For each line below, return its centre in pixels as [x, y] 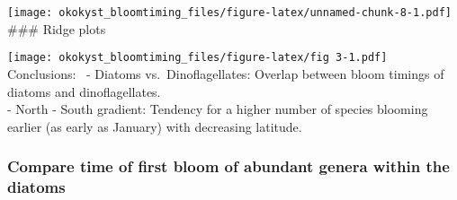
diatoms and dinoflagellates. [84, 91]
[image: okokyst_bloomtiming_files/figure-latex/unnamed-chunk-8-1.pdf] [229, 13]
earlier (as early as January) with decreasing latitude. [155, 126]
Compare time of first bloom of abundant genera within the [228, 166]
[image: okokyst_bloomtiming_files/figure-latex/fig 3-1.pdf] [197, 58]
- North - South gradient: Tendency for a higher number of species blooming [218, 109]
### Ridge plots [57, 28]
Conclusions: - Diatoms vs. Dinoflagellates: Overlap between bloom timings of [226, 73]
